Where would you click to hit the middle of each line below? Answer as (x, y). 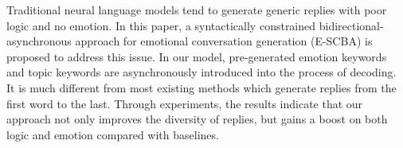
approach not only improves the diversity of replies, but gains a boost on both (197, 119)
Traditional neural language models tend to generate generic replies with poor (197, 10)
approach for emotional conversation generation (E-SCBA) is (224, 41)
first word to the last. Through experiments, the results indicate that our (185, 103)
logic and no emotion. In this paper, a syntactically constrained (161, 25)
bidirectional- (351, 25)
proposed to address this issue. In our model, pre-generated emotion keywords (197, 56)
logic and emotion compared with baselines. (113, 134)
